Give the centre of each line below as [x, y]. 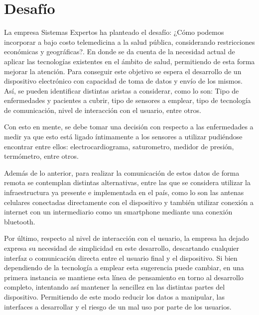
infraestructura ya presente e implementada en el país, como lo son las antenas [124, 192]
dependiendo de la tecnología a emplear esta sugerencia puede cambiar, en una [124, 267]
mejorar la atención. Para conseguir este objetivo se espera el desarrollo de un [123, 71]
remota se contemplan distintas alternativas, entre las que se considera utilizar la [127, 182]
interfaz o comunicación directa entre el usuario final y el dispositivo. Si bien [121, 258]
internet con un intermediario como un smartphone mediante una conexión [118, 212]
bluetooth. [20, 221]
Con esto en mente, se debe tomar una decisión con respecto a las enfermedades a [129, 127]
